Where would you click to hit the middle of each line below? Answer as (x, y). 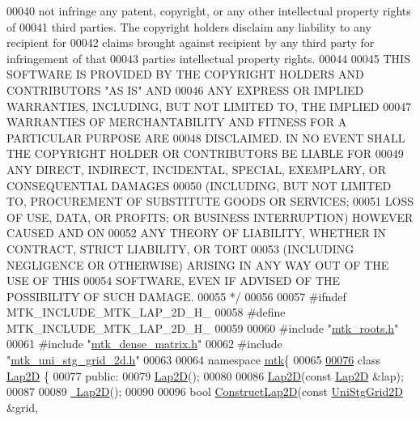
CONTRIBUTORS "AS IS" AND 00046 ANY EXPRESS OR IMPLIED (185, 89)
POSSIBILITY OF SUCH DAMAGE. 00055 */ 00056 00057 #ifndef (176, 296)
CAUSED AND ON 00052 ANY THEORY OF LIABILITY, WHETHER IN (197, 233)
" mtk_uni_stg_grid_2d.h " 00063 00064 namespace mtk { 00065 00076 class (193, 360)
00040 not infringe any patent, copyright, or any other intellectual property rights (209, 11)
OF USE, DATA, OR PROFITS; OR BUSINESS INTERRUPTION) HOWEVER (210, 217)
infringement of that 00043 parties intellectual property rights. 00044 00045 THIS (208, 58)
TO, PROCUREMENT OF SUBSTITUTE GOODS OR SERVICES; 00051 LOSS (210, 201)
